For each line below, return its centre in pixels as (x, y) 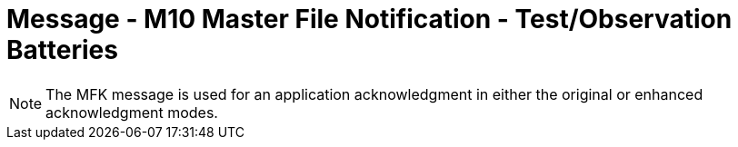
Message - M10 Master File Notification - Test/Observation (369, 19)
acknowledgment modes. (132, 112)
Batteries (62, 50)
